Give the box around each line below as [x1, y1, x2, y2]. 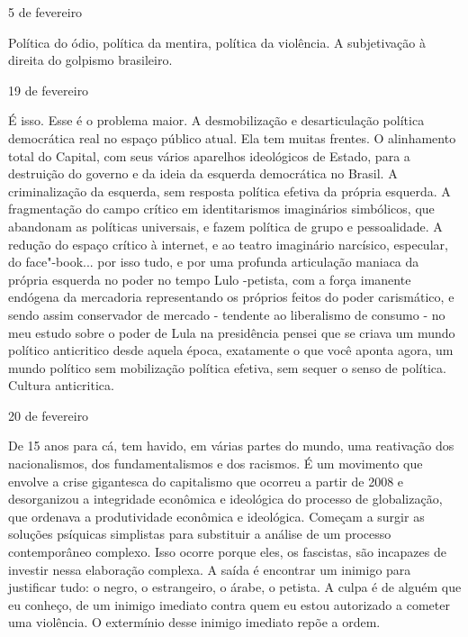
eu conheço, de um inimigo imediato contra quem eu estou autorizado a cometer [8, 595, 450, 614]
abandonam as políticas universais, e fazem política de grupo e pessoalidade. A [8, 216, 443, 235]
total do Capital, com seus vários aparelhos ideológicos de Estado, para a [8, 146, 410, 165]
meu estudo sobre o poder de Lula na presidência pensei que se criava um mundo [8, 323, 455, 341]
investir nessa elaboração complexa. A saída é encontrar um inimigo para [8, 560, 411, 578]
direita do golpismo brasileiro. [8, 50, 173, 69]
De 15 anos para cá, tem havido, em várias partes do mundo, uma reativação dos [8, 436, 454, 455]
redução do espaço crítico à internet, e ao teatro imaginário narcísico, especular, [8, 234, 448, 253]
